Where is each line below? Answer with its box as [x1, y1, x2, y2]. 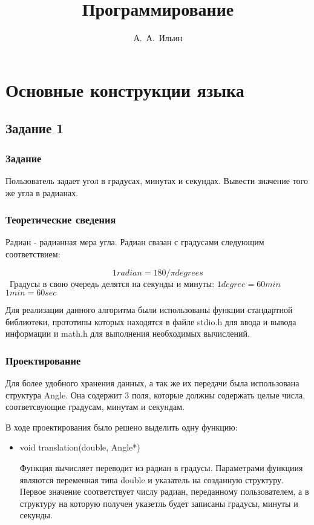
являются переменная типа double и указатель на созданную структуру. [19, 473, 284, 486]
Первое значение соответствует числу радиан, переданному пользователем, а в [19, 485, 309, 498]
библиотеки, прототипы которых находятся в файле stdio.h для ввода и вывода [5, 315, 296, 328]
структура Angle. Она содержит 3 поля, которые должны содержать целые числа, [5, 388, 306, 401]
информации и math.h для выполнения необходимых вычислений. [5, 327, 250, 340]
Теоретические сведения [5, 212, 116, 227]
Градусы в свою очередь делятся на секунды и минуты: [9, 277, 215, 289]
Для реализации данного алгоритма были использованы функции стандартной [5, 303, 293, 316]
